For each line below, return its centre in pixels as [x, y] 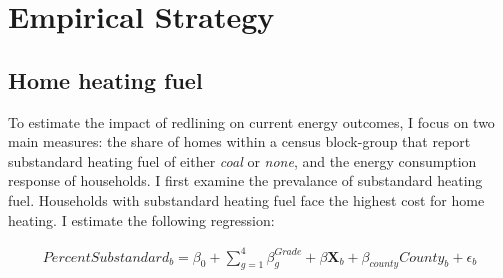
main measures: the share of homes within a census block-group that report [239, 141]
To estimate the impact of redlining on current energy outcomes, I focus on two [251, 121]
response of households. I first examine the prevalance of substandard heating [245, 180]
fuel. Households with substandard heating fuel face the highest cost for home [246, 199]
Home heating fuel [105, 79]
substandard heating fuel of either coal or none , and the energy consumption [242, 160]
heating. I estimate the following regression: [141, 219]
